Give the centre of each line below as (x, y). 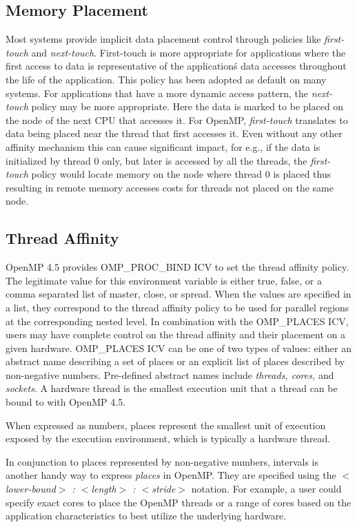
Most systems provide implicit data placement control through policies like (163, 39)
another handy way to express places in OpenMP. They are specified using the (171, 475)
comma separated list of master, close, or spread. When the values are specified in (178, 294)
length (104, 489)
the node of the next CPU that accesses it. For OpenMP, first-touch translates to (177, 120)
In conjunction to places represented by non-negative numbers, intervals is (162, 461)
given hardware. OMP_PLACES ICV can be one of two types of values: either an (178, 348)
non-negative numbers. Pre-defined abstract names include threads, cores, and (170, 374)
